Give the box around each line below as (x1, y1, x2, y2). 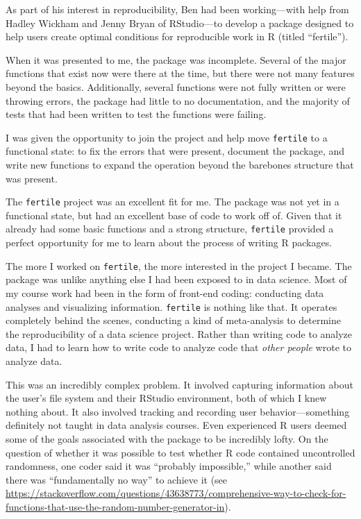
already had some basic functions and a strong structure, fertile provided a (6, 221, 334, 236)
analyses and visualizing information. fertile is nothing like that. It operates (6, 299, 337, 314)
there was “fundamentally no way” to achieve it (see (6, 472, 228, 486)
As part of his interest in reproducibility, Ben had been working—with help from (6, 2, 349, 16)
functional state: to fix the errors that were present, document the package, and (6, 144, 345, 158)
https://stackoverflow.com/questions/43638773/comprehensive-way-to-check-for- (6, 486, 346, 500)
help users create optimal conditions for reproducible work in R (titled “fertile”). (6, 29, 349, 44)
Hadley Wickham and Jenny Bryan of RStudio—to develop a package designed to (6, 15, 354, 30)
